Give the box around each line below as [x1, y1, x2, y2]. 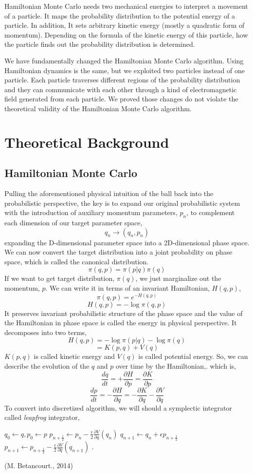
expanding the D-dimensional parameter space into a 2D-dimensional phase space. [4, 237, 250, 247]
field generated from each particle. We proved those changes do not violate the [4, 94, 238, 104]
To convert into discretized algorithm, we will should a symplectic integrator [4, 402, 232, 413]
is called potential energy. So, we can [138, 351, 248, 361]
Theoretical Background [4, 132, 169, 152]
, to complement [186, 207, 235, 217]
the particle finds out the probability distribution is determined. [4, 39, 195, 49]
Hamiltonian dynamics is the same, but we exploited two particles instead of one [4, 65, 245, 75]
